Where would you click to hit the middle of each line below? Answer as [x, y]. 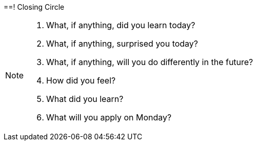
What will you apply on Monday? [109, 117]
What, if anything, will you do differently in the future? [150, 62]
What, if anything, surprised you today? [122, 44]
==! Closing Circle [34, 7]
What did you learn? [85, 99]
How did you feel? [81, 80]
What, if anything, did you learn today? [121, 25]
